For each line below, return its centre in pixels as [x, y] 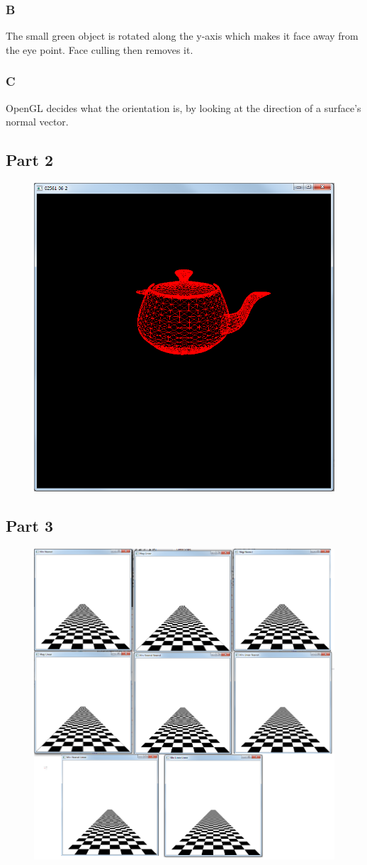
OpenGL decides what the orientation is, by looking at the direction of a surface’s [183, 107]
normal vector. [37, 122]
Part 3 [30, 525]
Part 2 [30, 160]
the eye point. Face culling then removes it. [100, 49]
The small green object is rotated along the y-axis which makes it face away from [182, 36]
